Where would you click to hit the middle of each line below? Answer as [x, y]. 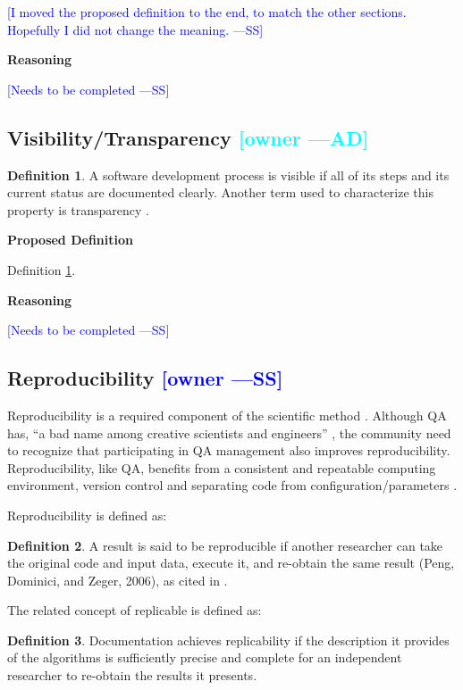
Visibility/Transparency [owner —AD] [188, 137]
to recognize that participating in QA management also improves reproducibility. [229, 450]
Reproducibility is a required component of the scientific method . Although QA [227, 415]
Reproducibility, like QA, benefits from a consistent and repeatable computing [222, 467]
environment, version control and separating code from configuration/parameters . [232, 485]
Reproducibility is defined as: [87, 515]
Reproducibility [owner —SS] [145, 378]
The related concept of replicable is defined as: [135, 610]
